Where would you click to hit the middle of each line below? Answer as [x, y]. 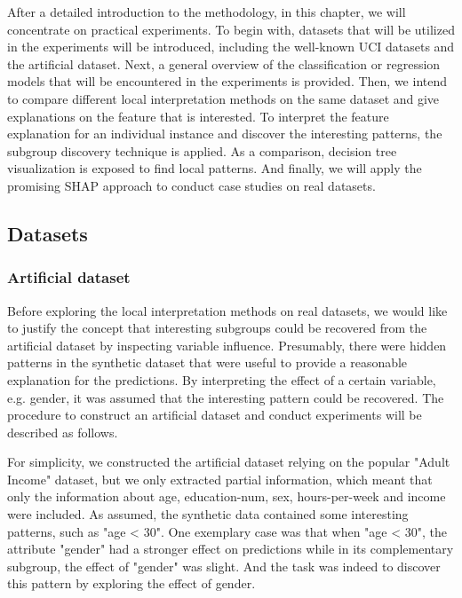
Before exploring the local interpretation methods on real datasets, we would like [227, 310]
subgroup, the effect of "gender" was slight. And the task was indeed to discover [224, 566]
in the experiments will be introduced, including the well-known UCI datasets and [231, 47]
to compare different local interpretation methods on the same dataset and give [223, 98]
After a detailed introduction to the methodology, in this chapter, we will [207, 12]
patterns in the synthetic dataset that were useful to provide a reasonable [207, 362]
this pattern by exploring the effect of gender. [131, 583]
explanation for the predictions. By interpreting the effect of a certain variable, [222, 379]
